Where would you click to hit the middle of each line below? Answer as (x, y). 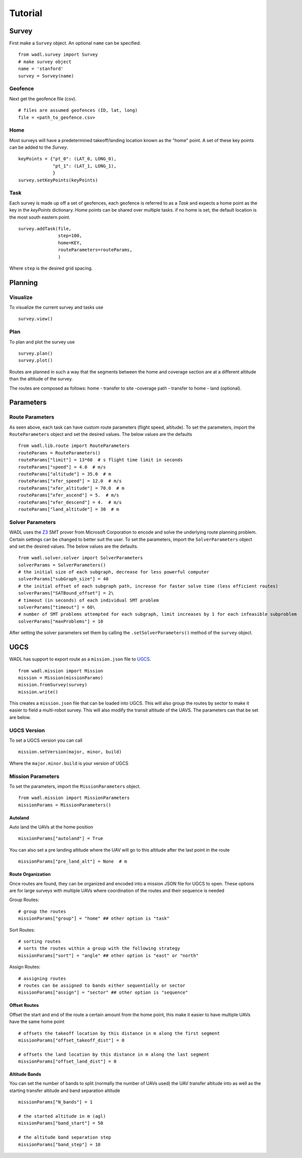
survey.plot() (35, 361)
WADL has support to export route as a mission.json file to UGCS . (80, 659)
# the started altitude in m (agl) (62, 1116)
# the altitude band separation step (65, 1137)
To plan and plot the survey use (42, 342)
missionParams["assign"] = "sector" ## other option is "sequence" (103, 992)
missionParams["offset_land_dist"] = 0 (67, 1061)
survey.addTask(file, (45, 229)
